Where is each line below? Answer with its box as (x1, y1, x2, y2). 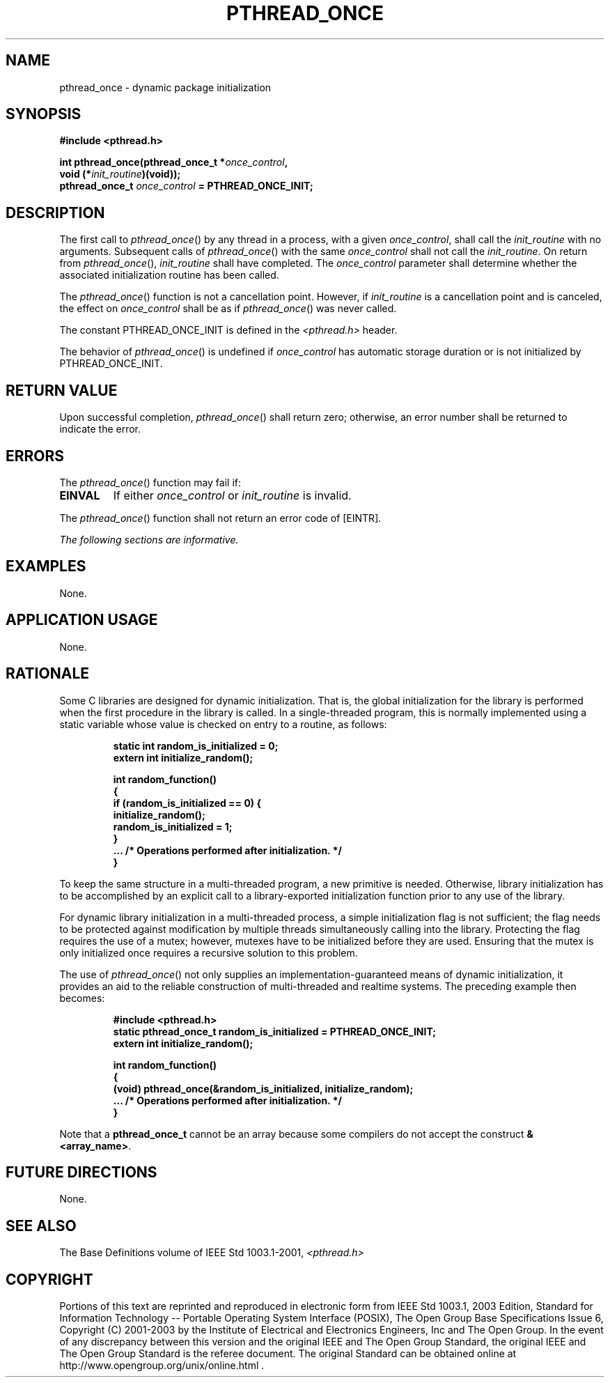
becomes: (59, 991, 105, 1004)
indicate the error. (59, 423, 141, 435)
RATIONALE (6, 665, 90, 683)
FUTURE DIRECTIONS (6, 1163, 157, 1181)
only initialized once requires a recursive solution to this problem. (59, 946, 358, 959)
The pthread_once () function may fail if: (59, 476, 241, 488)
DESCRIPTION (6, 203, 105, 222)
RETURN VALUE (6, 381, 118, 399)
